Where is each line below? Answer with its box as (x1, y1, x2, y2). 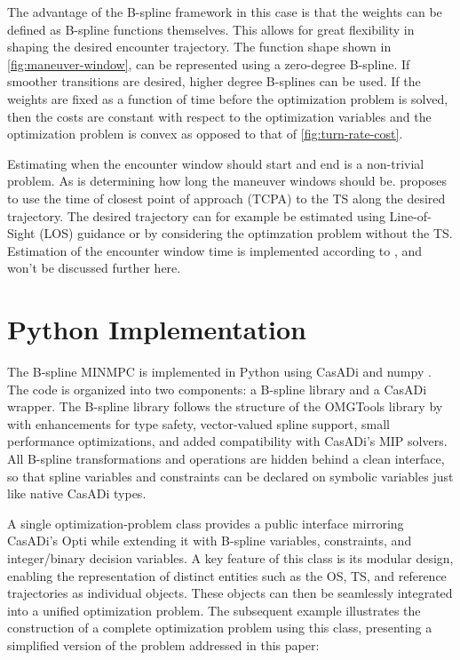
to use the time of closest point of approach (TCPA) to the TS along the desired (7, 188, 446, 207)
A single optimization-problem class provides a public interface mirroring (7, 513, 404, 532)
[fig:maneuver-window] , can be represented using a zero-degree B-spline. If (7, 54, 410, 73)
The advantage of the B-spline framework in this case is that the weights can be (7, 3, 442, 20)
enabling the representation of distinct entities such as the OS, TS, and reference (7, 566, 447, 584)
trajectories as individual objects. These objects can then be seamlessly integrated (7, 584, 453, 602)
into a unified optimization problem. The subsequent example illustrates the (7, 600, 421, 619)
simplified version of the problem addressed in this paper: (7, 635, 320, 654)
